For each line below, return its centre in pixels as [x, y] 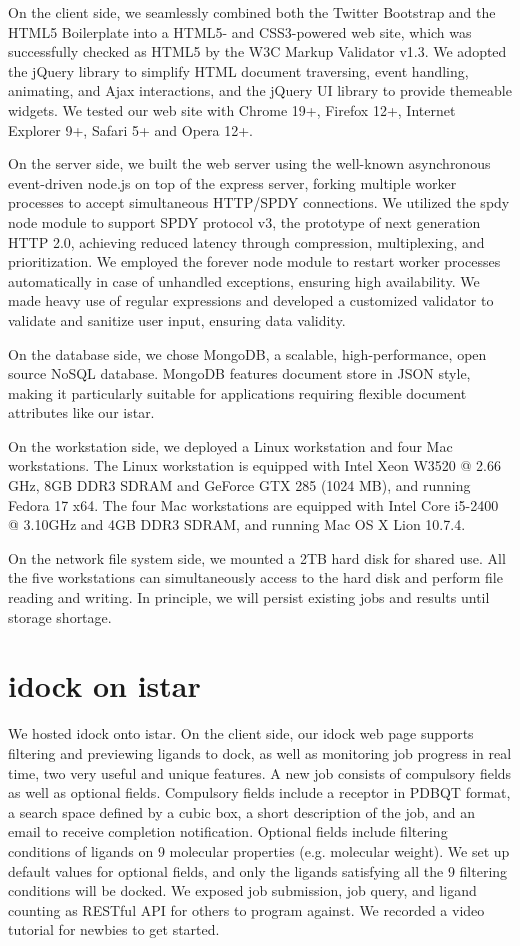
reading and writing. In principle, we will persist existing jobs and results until [249, 597]
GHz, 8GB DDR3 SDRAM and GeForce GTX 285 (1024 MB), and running [239, 485]
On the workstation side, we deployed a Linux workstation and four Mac [230, 445]
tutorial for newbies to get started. [114, 929]
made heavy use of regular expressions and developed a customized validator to [251, 300]
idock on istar [104, 685]
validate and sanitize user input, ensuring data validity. [177, 319]
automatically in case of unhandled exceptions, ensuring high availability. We [244, 280]
